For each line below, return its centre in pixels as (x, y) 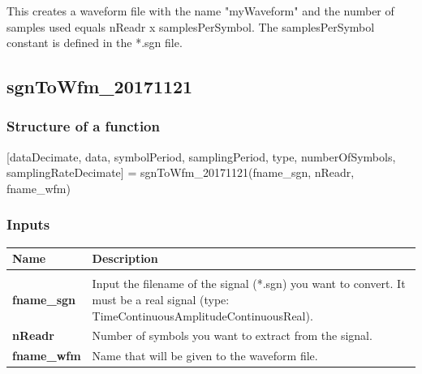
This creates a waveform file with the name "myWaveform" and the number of (200, 11)
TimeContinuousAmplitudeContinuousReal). (202, 315)
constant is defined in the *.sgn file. (95, 43)
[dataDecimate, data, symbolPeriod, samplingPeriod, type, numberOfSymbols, (201, 156)
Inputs (28, 224)
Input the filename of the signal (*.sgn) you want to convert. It (249, 284)
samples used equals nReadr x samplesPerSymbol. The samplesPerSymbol (191, 26)
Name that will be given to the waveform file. (205, 356)
